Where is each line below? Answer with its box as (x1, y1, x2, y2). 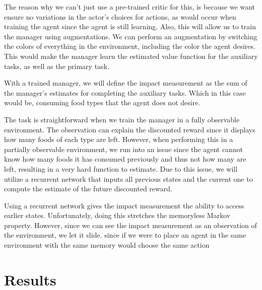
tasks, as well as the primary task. (4, 60, 109, 71)
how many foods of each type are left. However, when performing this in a (4, 134, 233, 144)
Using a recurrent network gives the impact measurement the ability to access (4, 200, 244, 210)
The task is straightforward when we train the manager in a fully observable (4, 114, 240, 124)
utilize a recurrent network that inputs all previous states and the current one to (4, 173, 253, 184)
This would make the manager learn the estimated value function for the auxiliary (4, 50, 258, 61)
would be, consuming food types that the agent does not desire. (4, 97, 201, 108)
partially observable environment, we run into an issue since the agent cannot (4, 143, 243, 154)
